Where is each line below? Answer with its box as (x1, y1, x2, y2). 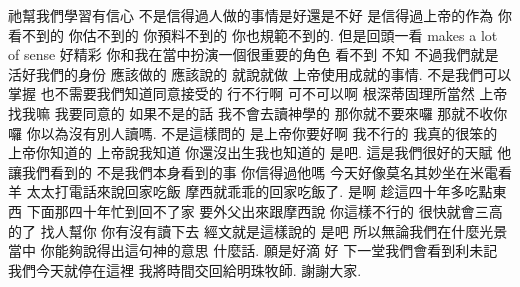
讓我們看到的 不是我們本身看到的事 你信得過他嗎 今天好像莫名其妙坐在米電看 (8, 161, 512, 182)
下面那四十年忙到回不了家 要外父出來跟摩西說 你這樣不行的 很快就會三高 (26, 200, 503, 221)
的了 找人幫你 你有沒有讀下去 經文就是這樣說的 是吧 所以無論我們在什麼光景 (8, 220, 508, 241)
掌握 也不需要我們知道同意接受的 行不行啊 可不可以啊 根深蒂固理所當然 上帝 (8, 83, 508, 104)
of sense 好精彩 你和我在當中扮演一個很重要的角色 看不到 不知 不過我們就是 (8, 44, 499, 65)
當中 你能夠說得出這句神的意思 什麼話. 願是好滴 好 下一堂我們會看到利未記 (8, 240, 498, 261)
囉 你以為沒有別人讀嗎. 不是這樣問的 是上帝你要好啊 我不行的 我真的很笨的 (8, 122, 498, 143)
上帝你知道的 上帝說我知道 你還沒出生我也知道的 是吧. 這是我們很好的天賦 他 (8, 142, 512, 163)
